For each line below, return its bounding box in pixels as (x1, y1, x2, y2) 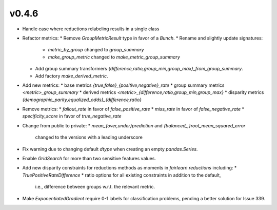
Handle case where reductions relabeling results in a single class (22, 26, 160, 32)
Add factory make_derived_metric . (35, 72, 108, 79)
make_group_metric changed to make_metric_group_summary (48, 54, 181, 60)
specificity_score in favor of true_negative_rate (22, 113, 122, 119)
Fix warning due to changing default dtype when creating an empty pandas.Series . (22, 146, 198, 152)
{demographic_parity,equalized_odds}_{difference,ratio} (22, 97, 142, 103)
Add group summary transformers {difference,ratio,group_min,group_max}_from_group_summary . (35, 66, 243, 72)
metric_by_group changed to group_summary (48, 47, 144, 53)
